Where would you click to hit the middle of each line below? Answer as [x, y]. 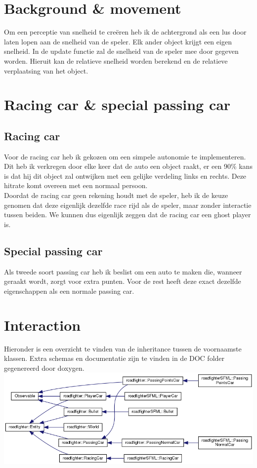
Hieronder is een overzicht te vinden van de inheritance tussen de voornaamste [123, 348]
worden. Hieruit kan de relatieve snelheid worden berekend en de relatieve [116, 60]
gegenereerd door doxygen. [44, 368]
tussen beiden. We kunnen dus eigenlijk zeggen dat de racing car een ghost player [128, 214]
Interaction [43, 325]
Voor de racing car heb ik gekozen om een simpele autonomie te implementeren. [125, 156]
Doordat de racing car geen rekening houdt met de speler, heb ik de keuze [116, 195]
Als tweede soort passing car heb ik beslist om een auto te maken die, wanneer [123, 271]
